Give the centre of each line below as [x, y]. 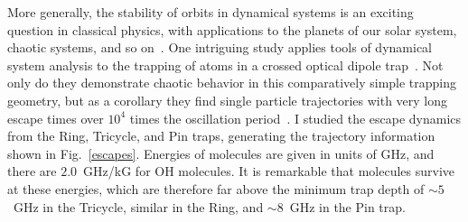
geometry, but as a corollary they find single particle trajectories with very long [228, 100]
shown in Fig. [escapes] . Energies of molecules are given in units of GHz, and [221, 153]
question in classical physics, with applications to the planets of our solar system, [232, 29]
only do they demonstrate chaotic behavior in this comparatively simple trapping [232, 83]
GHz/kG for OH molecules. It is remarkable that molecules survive [269, 171]
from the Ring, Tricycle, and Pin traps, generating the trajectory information [221, 136]
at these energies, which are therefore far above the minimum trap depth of [216, 188]
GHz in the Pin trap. [347, 206]
